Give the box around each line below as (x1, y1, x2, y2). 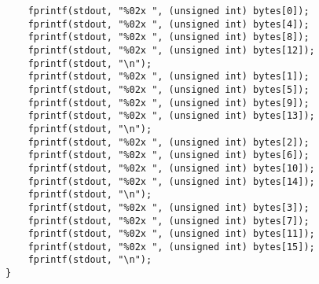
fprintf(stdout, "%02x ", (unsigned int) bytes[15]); (27, 241, 315, 253)
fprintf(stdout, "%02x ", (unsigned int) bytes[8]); (27, 31, 310, 43)
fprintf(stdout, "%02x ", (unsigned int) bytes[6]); (27, 149, 310, 161)
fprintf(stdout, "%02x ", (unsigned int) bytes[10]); (27, 162, 315, 174)
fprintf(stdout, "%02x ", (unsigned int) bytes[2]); (27, 136, 310, 148)
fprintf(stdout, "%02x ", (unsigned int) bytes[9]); (27, 97, 310, 109)
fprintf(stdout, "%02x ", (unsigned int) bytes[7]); (27, 215, 310, 227)
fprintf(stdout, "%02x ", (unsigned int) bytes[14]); (27, 175, 315, 187)
